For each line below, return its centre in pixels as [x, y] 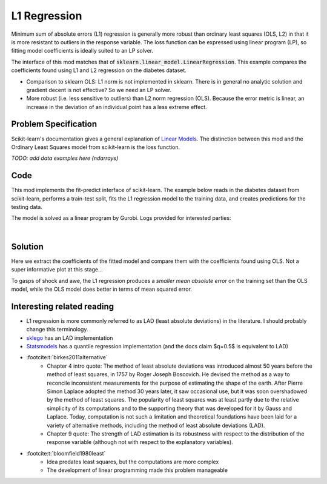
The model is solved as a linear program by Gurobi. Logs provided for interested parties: [121, 218]
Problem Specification [54, 124]
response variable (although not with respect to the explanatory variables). [140, 442]
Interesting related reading [63, 306]
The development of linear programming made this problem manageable [137, 470]
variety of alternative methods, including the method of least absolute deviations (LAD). [156, 425]
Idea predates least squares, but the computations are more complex [133, 462]
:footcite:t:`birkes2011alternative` [67, 357]
